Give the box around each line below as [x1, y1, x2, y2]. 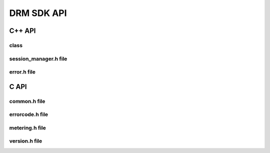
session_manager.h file [9, 55, 67, 62]
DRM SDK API [9, 7, 67, 18]
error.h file [9, 68, 36, 75]
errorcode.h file [9, 111, 48, 118]
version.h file [9, 137, 42, 144]
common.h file [9, 97, 45, 104]
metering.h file [9, 124, 46, 131]
